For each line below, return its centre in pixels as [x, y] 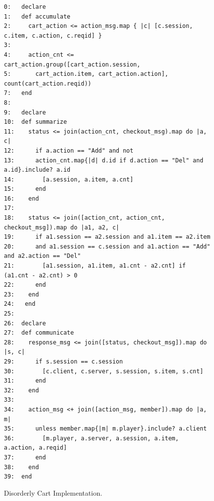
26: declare [25, 323]
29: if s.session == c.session [64, 361]
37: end [25, 457]
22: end [25, 285]
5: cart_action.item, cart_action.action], [86, 74]
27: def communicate [39, 333]
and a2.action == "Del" [43, 256]
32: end [21, 390]
